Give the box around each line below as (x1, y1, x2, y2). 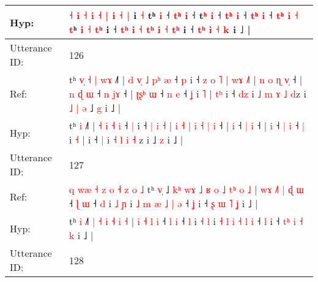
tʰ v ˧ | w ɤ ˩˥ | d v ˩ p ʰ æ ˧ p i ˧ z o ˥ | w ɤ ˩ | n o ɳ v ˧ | (69, 72, 303, 86)
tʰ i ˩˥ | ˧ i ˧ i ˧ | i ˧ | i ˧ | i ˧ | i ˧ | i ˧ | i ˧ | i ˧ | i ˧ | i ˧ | (69, 118, 305, 132)
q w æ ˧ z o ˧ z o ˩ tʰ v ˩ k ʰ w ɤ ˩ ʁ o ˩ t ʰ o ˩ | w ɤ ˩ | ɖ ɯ (69, 182, 304, 196)
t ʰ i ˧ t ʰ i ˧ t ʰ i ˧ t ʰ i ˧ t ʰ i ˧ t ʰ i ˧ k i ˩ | (69, 22, 251, 36)
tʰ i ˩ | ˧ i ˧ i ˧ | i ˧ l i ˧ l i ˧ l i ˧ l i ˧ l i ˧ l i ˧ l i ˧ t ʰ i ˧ (69, 214, 303, 228)
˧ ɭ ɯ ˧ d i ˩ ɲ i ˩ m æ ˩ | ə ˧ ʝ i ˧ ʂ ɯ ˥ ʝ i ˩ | (69, 196, 258, 210)
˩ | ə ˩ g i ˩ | (69, 101, 121, 115)
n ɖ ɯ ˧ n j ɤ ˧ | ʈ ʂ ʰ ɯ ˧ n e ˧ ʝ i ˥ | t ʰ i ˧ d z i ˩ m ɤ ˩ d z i (69, 86, 306, 101)
